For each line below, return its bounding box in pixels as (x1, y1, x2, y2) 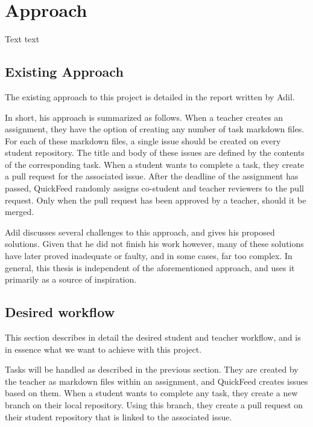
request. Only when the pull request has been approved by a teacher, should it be (5, 193, 306, 206)
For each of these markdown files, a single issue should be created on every (5, 134, 281, 147)
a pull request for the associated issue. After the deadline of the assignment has (5, 170, 299, 182)
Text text (5, 33, 40, 45)
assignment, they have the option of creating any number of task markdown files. (5, 123, 305, 135)
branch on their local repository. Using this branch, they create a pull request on (5, 399, 303, 411)
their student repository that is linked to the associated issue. (5, 410, 232, 423)
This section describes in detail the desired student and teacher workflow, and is (5, 331, 301, 344)
